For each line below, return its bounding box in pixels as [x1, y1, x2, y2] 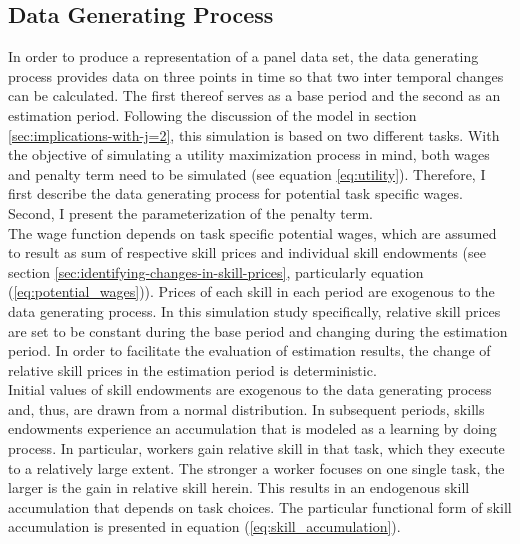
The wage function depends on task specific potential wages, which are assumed [8, 222, 497, 243]
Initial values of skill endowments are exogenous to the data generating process [8, 379, 492, 400]
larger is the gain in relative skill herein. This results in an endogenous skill [8, 477, 470, 498]
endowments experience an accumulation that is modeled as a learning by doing [8, 418, 497, 439]
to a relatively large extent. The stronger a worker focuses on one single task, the [8, 457, 505, 478]
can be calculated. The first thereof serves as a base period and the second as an [8, 85, 501, 106]
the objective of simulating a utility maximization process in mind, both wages [8, 144, 490, 165]
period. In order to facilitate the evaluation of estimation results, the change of [8, 340, 491, 361]
